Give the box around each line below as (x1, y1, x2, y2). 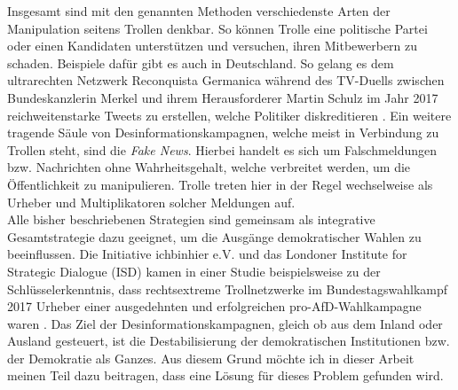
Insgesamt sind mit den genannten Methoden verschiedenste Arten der (7, 2, 391, 19)
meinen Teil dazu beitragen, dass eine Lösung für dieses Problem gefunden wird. (7, 366, 444, 385)
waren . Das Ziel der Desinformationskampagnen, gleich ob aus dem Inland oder (7, 314, 443, 332)
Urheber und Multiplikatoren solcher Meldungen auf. (7, 192, 296, 211)
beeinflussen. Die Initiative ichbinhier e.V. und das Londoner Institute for (7, 245, 407, 263)
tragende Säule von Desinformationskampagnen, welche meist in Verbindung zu (7, 123, 439, 142)
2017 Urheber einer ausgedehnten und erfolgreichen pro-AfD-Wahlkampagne (7, 297, 422, 316)
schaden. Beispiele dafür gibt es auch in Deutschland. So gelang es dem (7, 53, 394, 72)
